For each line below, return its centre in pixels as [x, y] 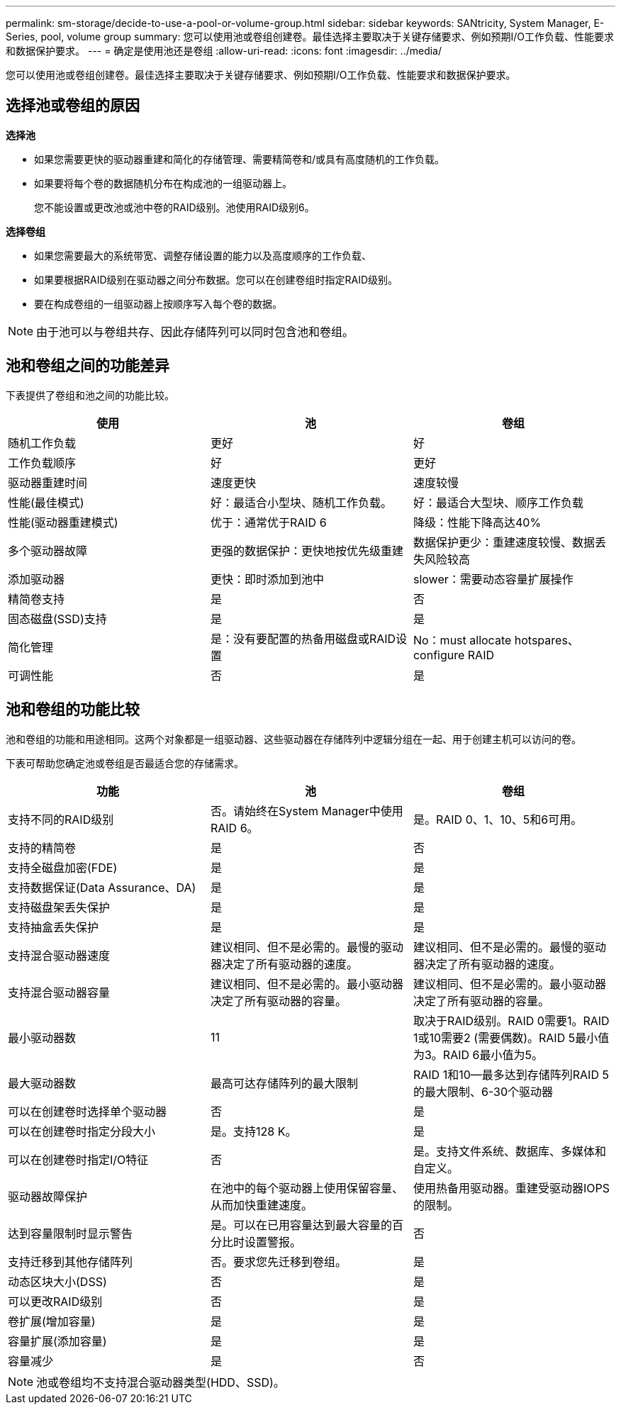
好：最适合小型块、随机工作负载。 [301, 502]
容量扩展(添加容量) [57, 1341]
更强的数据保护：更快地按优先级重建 [307, 550]
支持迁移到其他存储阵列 [71, 1261]
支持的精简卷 [42, 847]
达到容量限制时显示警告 [71, 1233]
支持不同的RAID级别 [61, 819]
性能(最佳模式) [46, 502]
